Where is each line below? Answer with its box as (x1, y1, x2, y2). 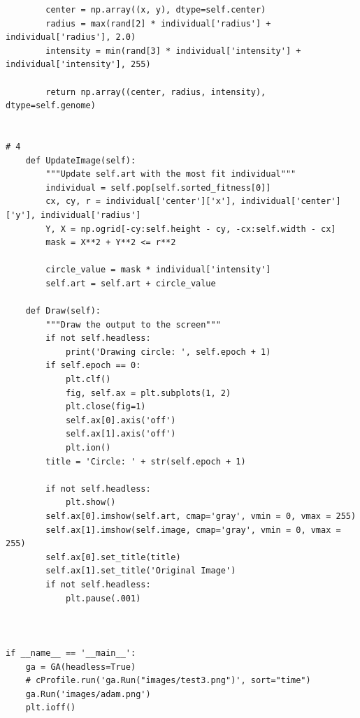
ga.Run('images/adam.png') (25, 689, 151, 699)
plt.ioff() (25, 703, 76, 713)
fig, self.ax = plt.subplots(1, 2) (65, 388, 231, 398)
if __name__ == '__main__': (6, 647, 136, 658)
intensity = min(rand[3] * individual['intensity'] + (45, 45, 301, 56)
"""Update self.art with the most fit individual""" (45, 169, 296, 179)
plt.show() (65, 497, 116, 508)
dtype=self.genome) (6, 101, 96, 111)
